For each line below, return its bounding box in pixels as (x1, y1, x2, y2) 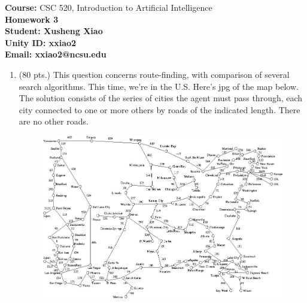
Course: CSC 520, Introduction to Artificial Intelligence (5, 1, 212, 13)
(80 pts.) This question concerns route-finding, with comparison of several (19, 68, 290, 80)
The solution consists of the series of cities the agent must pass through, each (19, 92, 303, 104)
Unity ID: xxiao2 (5, 36, 77, 49)
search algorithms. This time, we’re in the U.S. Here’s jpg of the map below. (19, 80, 299, 92)
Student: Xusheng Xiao (5, 25, 103, 37)
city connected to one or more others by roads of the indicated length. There (19, 103, 300, 116)
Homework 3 (5, 13, 59, 25)
